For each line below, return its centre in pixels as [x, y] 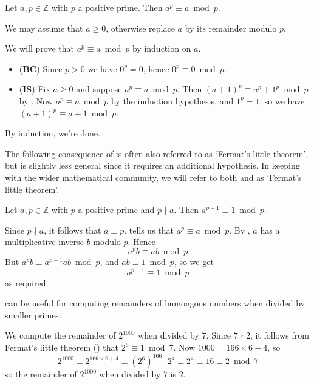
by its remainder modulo [231, 28]
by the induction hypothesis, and [172, 100]
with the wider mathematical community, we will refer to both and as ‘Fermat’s [153, 177]
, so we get [194, 261]
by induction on [162, 48]
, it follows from [279, 335]
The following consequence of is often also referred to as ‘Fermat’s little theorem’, [157, 153]
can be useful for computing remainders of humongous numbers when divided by [155, 303]
